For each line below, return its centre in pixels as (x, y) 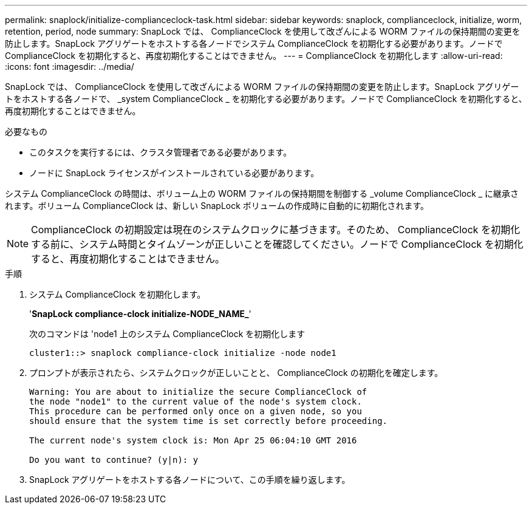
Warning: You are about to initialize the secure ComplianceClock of (198, 392)
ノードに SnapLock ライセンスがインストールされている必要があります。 (174, 173)
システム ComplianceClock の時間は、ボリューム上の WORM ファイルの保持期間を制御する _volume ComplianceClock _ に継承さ (262, 193)
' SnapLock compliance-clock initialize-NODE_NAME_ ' (140, 314)
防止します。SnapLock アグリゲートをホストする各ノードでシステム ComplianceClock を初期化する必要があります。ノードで (254, 43)
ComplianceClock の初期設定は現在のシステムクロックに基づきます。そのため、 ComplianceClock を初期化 (276, 230)
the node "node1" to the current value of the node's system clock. (196, 401)
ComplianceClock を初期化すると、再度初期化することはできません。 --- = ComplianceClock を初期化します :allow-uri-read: (254, 56)
